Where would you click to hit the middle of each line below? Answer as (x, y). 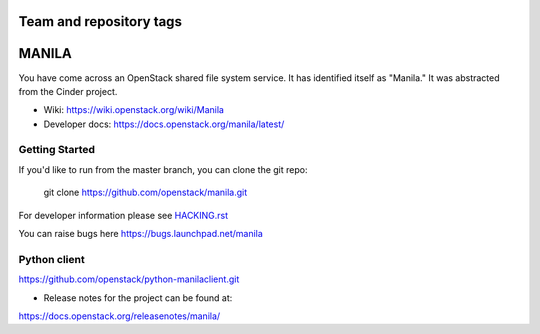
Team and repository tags (100, 21)
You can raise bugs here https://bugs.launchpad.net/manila (141, 234)
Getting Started (56, 150)
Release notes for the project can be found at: (138, 297)
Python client (51, 259)
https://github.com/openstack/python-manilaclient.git (129, 279)
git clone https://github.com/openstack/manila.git (145, 192)
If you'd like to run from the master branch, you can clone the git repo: (163, 169)
